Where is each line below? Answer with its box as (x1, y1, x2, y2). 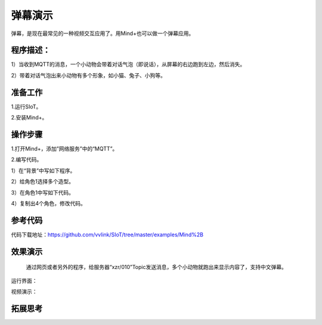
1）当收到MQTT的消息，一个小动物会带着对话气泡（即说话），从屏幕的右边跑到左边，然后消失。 (11, 61, 246, 68)
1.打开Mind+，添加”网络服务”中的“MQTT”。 (11, 145, 118, 152)
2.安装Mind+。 (11, 114, 48, 121)
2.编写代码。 (11, 156, 42, 163)
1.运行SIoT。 (11, 103, 42, 110)
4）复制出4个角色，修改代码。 (11, 200, 86, 207)
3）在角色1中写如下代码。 (11, 189, 75, 196)
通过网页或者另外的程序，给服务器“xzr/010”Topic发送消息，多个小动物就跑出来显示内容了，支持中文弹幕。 (26, 264, 287, 271)
